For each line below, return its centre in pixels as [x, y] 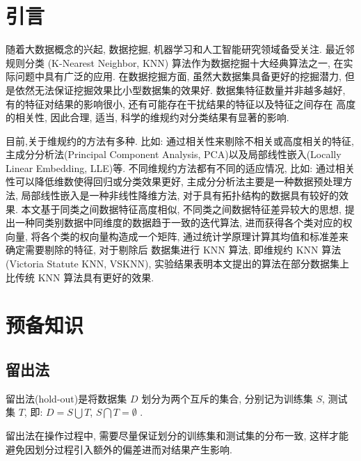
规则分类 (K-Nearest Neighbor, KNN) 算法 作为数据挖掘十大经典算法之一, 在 [175, 62]
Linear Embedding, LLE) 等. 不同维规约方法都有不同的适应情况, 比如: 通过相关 [180, 167]
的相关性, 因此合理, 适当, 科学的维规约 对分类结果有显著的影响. [147, 117]
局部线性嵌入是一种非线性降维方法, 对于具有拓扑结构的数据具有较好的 [180, 195]
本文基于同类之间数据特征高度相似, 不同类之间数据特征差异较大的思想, [181, 209]
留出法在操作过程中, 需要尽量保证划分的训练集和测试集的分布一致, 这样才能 [177, 435]
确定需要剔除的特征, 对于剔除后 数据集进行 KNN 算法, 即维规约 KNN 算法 [174, 250]
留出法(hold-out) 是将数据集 [66, 398]
